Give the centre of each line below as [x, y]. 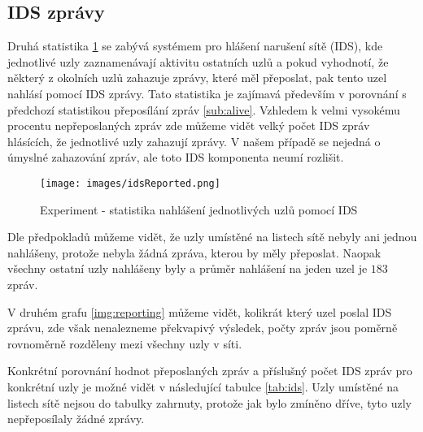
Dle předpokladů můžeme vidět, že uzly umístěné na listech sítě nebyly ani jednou [212, 237]
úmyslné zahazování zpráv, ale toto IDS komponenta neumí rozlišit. [176, 157]
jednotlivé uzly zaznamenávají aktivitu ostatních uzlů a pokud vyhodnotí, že [198, 61]
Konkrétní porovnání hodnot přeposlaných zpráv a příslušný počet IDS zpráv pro [210, 371]
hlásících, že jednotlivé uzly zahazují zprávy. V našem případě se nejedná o [194, 141]
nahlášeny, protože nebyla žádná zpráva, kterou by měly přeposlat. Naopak [194, 252]
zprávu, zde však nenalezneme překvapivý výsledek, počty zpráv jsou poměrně [203, 328]
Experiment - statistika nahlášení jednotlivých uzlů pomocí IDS [199, 209]
